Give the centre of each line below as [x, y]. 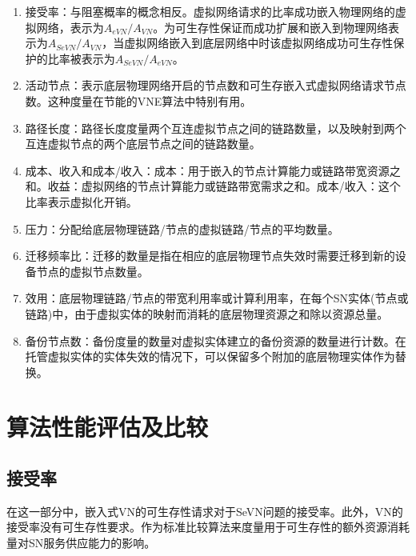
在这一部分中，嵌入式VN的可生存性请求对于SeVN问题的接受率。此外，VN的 [205, 511]
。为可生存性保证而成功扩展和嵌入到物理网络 [271, 27]
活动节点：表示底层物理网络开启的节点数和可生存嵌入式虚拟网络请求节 [210, 85]
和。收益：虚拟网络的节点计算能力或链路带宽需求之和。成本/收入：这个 [213, 186]
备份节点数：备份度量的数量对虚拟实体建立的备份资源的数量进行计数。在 [216, 340]
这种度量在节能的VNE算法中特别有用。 [150, 100]
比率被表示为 [81, 58]
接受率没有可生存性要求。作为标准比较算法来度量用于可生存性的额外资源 [197, 527]
